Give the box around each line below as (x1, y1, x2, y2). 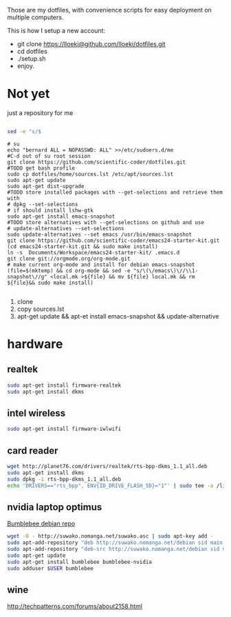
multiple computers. (7, 13, 64, 21)
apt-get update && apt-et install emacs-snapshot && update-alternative (16, 312, 219, 320)
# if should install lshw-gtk (7, 207, 94, 214)
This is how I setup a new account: (7, 27, 105, 34)
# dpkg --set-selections (7, 201, 78, 208)
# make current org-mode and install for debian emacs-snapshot (7, 261, 195, 268)
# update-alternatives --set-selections (7, 225, 125, 232)
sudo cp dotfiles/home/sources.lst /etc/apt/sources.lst (7, 170, 174, 178)
